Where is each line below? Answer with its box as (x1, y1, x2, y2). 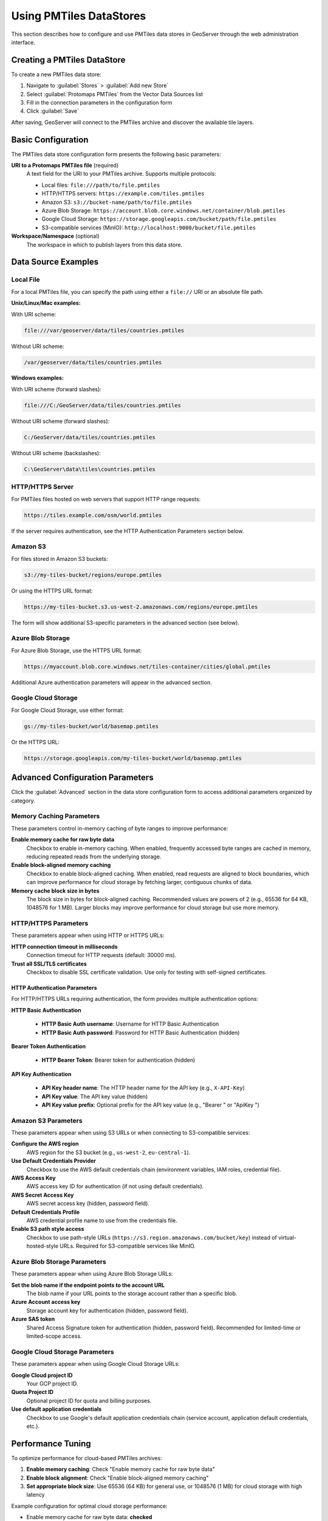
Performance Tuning (11, 1438, 91, 1449)
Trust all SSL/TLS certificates (11, 960, 87, 967)
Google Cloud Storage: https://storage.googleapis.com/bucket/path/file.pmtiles (41, 215, 276, 223)
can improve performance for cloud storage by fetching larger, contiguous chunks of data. (26, 879, 253, 886)
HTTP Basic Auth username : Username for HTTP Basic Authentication (41, 1020, 219, 1028)
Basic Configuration (11, 134, 89, 145)
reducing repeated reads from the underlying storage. (26, 852, 162, 860)
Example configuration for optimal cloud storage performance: (11, 1502, 168, 1509)
